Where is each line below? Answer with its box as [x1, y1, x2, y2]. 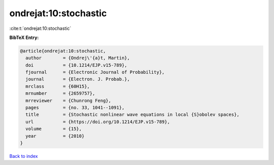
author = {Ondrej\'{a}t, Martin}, [25, 55, 130, 61]
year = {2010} [25, 133, 85, 139]
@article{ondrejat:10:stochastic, [20, 48, 106, 54]
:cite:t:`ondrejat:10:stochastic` [9, 25, 72, 31]
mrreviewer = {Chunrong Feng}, [25, 98, 112, 103]
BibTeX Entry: [9, 34, 39, 40]
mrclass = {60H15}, [25, 84, 90, 89]
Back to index [9, 153, 38, 159]
